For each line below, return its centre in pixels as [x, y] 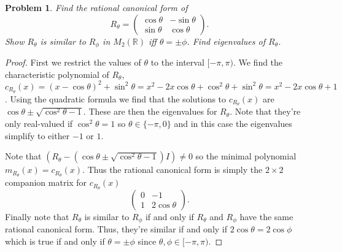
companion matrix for [46, 182]
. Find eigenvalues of [226, 41]
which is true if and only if [55, 241]
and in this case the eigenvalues [233, 124]
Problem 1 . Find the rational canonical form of [96, 7]
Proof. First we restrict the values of [73, 62]
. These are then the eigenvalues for [150, 111]
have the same [266, 216]
